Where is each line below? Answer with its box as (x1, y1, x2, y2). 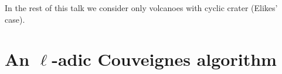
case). (5, 13, 25, 25)
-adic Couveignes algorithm (52, 47, 277, 71)
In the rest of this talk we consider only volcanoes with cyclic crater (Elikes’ (5, 2, 278, 13)
